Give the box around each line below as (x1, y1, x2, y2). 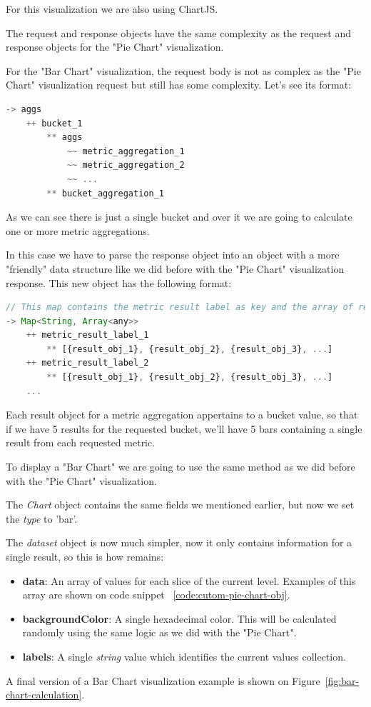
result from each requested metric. (6, 435, 156, 450)
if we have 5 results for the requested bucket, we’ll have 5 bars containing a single (6, 421, 362, 436)
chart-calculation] (6, 687, 82, 702)
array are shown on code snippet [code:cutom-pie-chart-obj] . (22, 587, 290, 602)
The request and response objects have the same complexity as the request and (6, 25, 351, 40)
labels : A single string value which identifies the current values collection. (22, 648, 346, 663)
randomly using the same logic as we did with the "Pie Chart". (22, 625, 297, 640)
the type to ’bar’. (6, 511, 78, 526)
